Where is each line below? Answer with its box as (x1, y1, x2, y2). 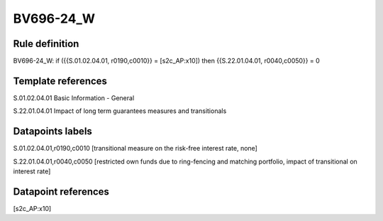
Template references (13, 75, 108, 87)
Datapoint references (13, 185, 110, 198)
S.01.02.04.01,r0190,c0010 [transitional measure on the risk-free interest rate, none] (13, 144, 258, 153)
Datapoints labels (13, 125, 92, 138)
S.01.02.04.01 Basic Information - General (13, 93, 135, 102)
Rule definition (13, 38, 79, 50)
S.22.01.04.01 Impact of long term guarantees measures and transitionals (13, 107, 227, 115)
